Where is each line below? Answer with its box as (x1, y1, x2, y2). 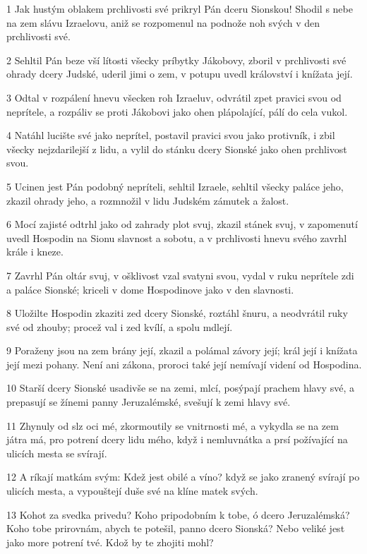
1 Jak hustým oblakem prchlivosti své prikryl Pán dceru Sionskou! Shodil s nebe (6, 1, 353, 16)
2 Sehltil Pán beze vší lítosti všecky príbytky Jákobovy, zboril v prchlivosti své (6, 52, 347, 67)
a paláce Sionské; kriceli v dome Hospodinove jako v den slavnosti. (6, 282, 294, 296)
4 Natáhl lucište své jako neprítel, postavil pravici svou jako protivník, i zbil (6, 128, 335, 143)
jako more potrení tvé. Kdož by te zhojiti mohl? (6, 534, 214, 549)
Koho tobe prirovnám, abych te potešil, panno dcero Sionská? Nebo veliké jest (6, 521, 345, 536)
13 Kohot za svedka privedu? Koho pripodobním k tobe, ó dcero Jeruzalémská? (6, 507, 350, 522)
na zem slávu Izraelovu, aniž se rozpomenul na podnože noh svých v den (6, 15, 320, 30)
